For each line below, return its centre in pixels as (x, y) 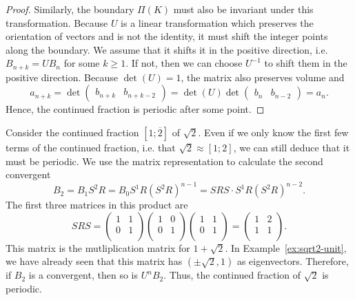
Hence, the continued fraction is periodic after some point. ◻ (135, 109)
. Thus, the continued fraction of (232, 275)
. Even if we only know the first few (273, 132)
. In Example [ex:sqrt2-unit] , (286, 247)
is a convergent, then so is (83, 275)
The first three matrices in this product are (97, 205)
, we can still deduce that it (292, 148)
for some (82, 63)
